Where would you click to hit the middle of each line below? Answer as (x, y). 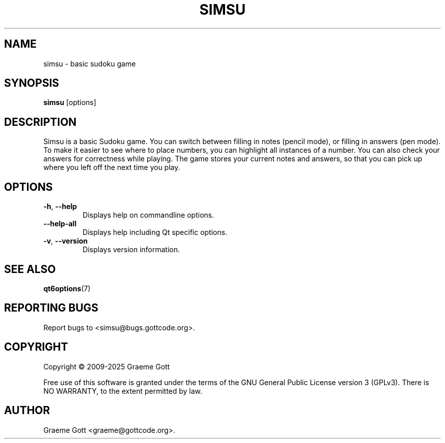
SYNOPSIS (32, 83)
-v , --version (66, 241)
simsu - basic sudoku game (90, 63)
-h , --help (60, 207)
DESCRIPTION (40, 122)
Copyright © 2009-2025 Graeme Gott (107, 366)
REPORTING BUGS (51, 308)
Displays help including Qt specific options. (155, 232)
